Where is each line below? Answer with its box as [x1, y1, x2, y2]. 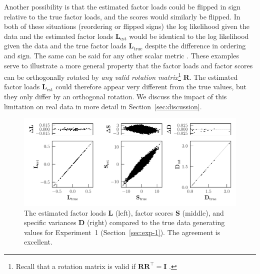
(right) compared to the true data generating [87, 217, 225, 228]
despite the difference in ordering [145, 40, 246, 51]
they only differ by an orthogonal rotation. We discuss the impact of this [4, 91, 227, 101]
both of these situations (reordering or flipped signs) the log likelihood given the [4, 21, 249, 31]
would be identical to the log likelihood [129, 30, 249, 41]
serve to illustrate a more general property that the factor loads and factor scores [4, 60, 253, 70]
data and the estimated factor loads [4, 30, 113, 41]
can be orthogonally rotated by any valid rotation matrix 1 [4, 70, 181, 82]
